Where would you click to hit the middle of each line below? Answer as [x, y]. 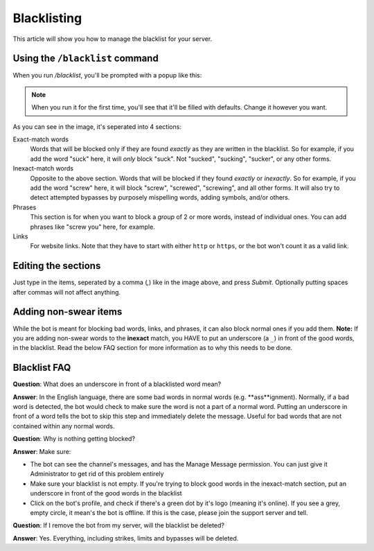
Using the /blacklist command [86, 59]
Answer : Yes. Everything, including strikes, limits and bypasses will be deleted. [126, 538]
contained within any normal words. [64, 426]
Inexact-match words [43, 168]
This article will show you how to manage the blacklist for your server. [113, 39]
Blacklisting [47, 18]
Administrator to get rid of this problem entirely [97, 474]
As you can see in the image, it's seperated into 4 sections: [97, 126]
